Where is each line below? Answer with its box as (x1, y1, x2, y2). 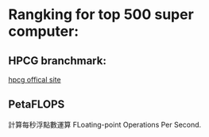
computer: (8, 22, 79, 40)
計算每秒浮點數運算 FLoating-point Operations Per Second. (8, 120, 202, 129)
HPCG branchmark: (8, 54, 107, 67)
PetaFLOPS (8, 97, 65, 112)
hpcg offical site (8, 75, 61, 84)
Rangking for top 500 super (8, 6, 195, 24)
